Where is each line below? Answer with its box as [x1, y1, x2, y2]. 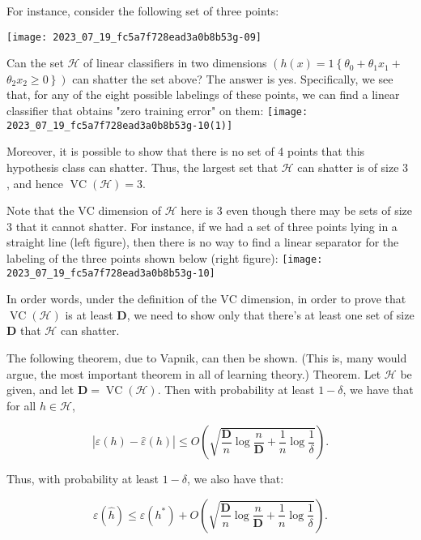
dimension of [98, 202, 162, 219]
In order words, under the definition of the [6, 290, 217, 307]
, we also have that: [187, 470, 284, 487]
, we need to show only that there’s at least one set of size [126, 306, 415, 323]
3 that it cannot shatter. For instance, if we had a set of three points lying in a [6, 217, 398, 234]
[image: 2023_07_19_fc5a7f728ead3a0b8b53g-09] [6, 31, 262, 43]
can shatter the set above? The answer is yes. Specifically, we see [72, 70, 393, 87]
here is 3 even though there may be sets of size [181, 202, 413, 219]
